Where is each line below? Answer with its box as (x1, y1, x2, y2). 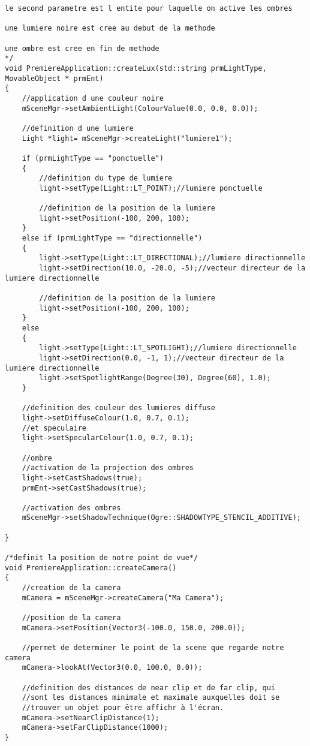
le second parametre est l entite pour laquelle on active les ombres (5, 4, 293, 13)
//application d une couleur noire (22, 94, 164, 103)
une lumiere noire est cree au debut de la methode (5, 24, 215, 33)
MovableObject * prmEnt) (5, 74, 104, 83)
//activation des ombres (22, 503, 121, 512)
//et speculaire (22, 423, 87, 432)
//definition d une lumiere (22, 124, 134, 133)
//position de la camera (22, 613, 121, 622)
